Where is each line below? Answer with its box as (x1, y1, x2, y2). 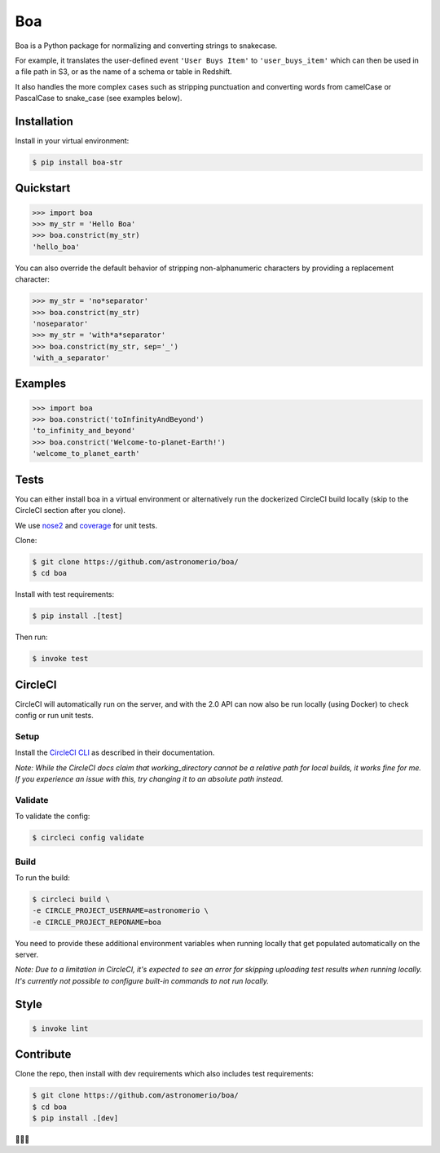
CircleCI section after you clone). (15, 506, 126, 515)
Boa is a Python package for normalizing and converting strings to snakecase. (15, 41, 278, 50)
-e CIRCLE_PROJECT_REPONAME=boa (32, 917, 162, 927)
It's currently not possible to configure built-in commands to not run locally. (15, 975, 269, 985)
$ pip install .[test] (32, 612, 123, 620)
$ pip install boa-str (32, 158, 123, 167)
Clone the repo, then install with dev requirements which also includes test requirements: (15, 1069, 314, 1079)
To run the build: (15, 872, 71, 883)
